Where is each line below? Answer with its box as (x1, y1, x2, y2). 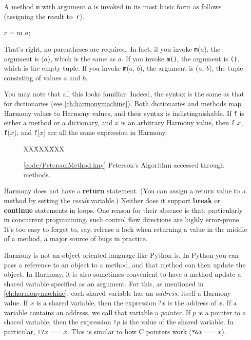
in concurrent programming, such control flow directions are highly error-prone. (4, 214, 241, 225)
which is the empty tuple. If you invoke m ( (4, 63, 129, 73)
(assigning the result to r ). (4, 11, 84, 21)
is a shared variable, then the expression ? (36, 297, 162, 307)
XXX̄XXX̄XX (23, 143, 64, 153)
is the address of (168, 297, 216, 307)
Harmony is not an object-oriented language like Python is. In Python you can (4, 249, 239, 260)
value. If (4, 297, 28, 307)
